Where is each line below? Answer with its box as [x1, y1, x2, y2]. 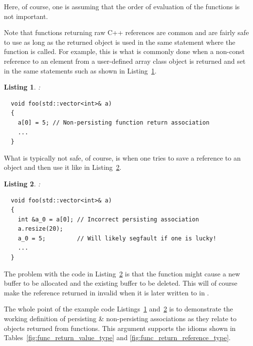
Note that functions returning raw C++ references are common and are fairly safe [4, 27, 249, 37]
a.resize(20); [18, 225, 63, 233]
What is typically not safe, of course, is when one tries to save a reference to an [4, 152, 241, 163]
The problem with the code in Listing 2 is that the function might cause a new [4, 268, 240, 278]
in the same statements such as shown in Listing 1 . [4, 65, 157, 75]
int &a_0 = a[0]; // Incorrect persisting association [18, 216, 199, 223]
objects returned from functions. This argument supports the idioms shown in [4, 323, 236, 333]
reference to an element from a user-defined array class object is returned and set [4, 55, 246, 66]
